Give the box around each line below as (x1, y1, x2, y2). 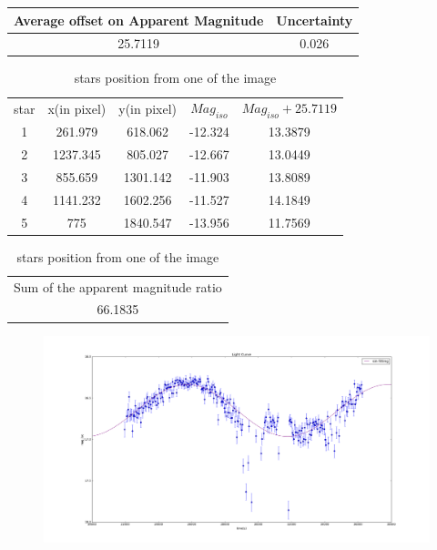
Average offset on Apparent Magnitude (14, 10, 264, 29)
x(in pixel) (47, 98, 107, 117)
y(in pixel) (118, 98, 178, 117)
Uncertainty (276, 10, 353, 29)
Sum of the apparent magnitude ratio (14, 277, 222, 296)
